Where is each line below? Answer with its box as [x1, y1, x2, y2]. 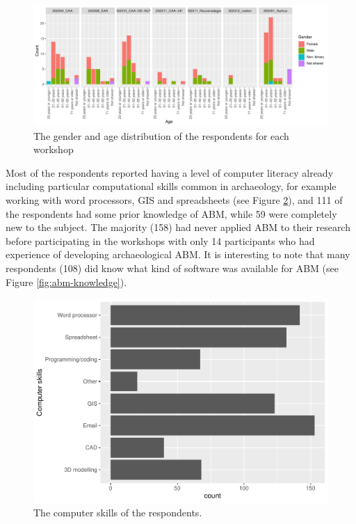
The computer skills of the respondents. [33, 505, 202, 520]
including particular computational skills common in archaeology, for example [6, 179, 337, 193]
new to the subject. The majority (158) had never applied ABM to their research [6, 220, 350, 235]
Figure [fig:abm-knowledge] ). [6, 274, 127, 289]
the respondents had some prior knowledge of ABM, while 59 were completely [6, 206, 337, 221]
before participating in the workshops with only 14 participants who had [6, 233, 315, 248]
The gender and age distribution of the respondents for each [33, 128, 289, 143]
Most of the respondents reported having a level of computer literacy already [6, 165, 334, 180]
